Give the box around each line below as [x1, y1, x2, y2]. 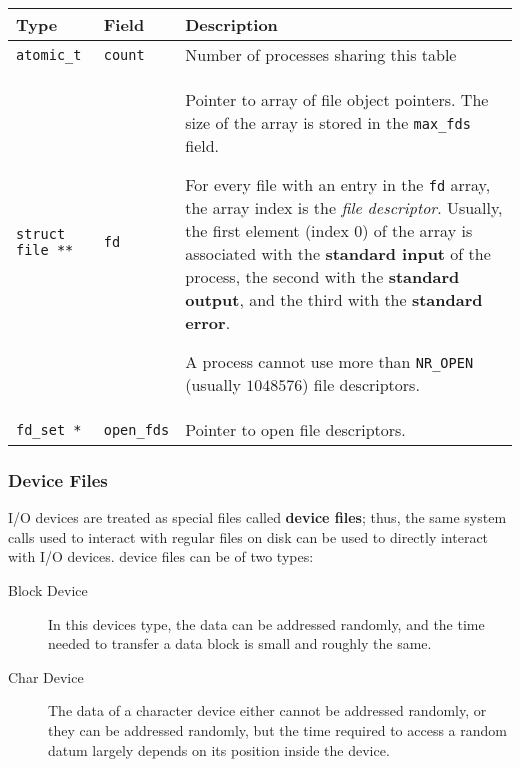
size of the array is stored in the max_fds [185, 111, 471, 134]
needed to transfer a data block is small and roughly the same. [48, 633, 432, 654]
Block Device [8, 580, 88, 600]
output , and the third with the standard [185, 288, 483, 311]
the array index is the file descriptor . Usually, [185, 196, 503, 219]
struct [16, 226, 66, 242]
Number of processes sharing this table [185, 43, 457, 66]
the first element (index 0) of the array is [185, 219, 473, 242]
